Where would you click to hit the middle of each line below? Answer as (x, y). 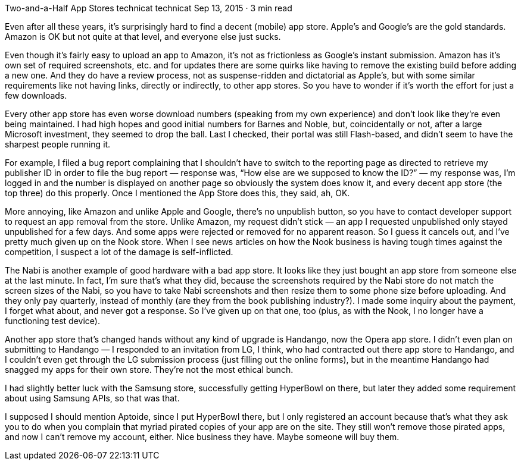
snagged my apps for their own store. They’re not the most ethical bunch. (149, 370)
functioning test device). (52, 321)
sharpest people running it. (58, 144)
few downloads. (36, 95)
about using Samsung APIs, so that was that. (92, 398)
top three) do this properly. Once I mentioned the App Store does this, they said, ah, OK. (177, 193)
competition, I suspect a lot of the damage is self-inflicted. (119, 252)
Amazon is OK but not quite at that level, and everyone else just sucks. (143, 37)
